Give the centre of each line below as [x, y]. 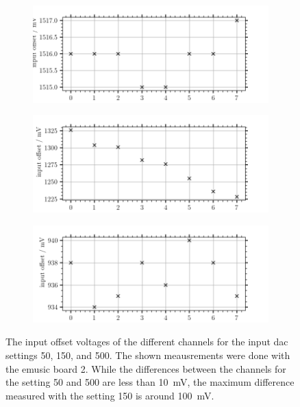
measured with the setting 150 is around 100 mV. [110, 395]
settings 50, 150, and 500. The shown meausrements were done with [148, 355]
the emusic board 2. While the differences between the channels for [146, 368]
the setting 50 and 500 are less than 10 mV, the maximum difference [150, 382]
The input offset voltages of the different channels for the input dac [147, 342]
